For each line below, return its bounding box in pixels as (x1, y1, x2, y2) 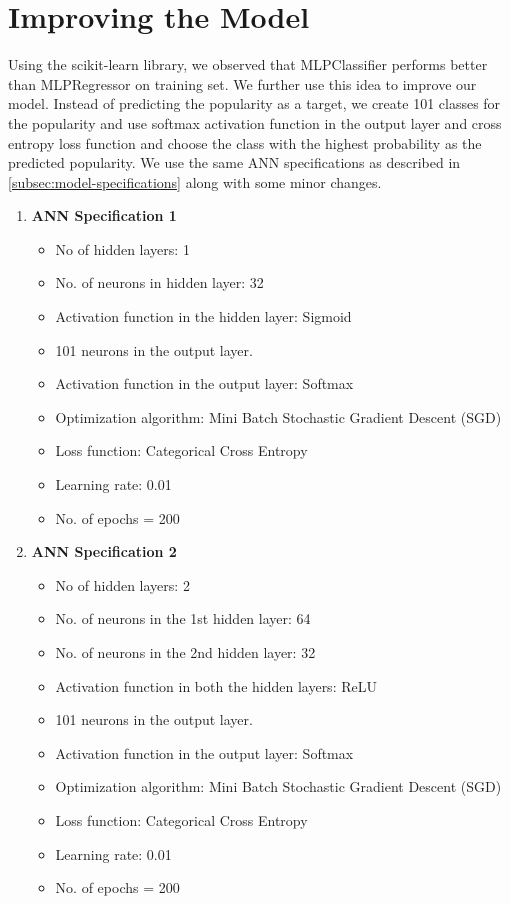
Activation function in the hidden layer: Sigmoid (55, 306, 352, 327)
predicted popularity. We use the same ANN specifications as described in (8, 152, 461, 173)
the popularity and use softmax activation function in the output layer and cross (8, 112, 502, 133)
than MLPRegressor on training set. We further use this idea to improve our (8, 73, 477, 94)
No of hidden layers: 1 (55, 238, 190, 259)
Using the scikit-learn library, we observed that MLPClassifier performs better (8, 54, 488, 75)
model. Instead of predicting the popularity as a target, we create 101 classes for (8, 93, 501, 114)
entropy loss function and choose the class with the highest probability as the (8, 132, 482, 153)
